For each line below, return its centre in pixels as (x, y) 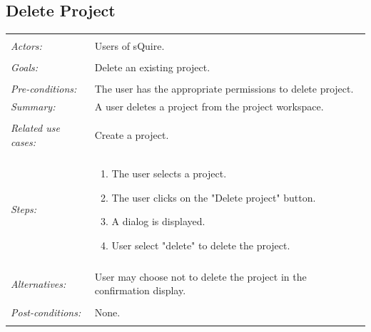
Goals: (25, 67)
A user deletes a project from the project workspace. (209, 107)
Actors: (26, 46)
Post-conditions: (46, 312)
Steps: (24, 209)
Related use (35, 128)
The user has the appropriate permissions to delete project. (224, 89)
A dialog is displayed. (158, 221)
